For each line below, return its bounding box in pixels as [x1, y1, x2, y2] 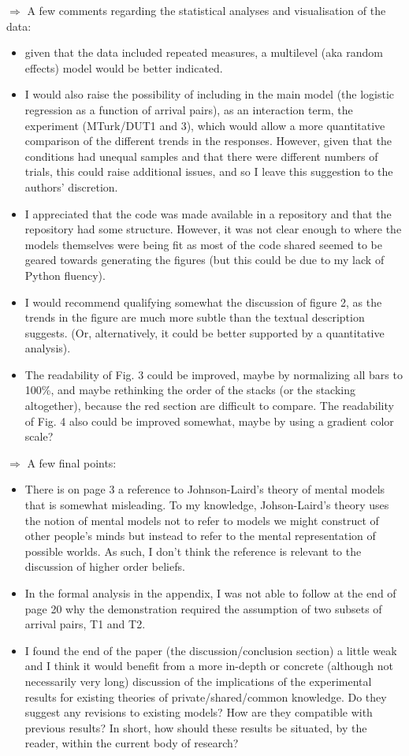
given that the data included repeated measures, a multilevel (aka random [24, 44, 383, 61]
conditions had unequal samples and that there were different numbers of [24, 147, 378, 164]
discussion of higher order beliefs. [24, 558, 185, 575]
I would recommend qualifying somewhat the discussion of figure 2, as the [24, 293, 382, 310]
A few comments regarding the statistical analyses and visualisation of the [27, 2, 386, 18]
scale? [24, 428, 54, 445]
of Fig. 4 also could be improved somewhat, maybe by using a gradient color [24, 412, 394, 429]
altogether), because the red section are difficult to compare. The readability [24, 397, 394, 414]
